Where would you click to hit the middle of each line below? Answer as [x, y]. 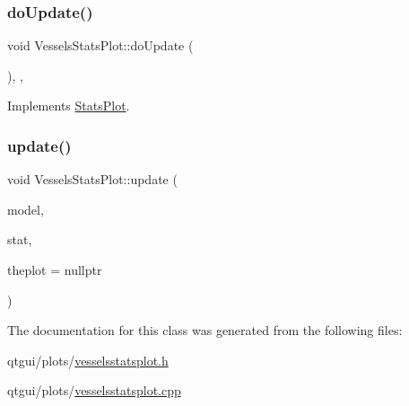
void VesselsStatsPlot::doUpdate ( [100, 45]
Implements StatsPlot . [69, 106]
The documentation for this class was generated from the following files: [205, 330]
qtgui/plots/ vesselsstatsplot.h [88, 360]
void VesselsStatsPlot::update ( [92, 179]
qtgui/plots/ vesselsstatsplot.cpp [94, 390]
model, [26, 209]
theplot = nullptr [55, 269]
